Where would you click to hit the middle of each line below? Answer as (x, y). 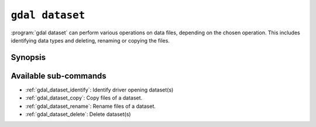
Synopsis (28, 57)
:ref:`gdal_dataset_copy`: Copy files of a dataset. (84, 98)
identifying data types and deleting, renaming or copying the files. (90, 40)
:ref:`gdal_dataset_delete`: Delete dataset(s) (78, 114)
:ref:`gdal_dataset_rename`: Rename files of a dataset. (91, 106)
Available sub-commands (59, 76)
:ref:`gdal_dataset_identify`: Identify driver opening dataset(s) (99, 90)
